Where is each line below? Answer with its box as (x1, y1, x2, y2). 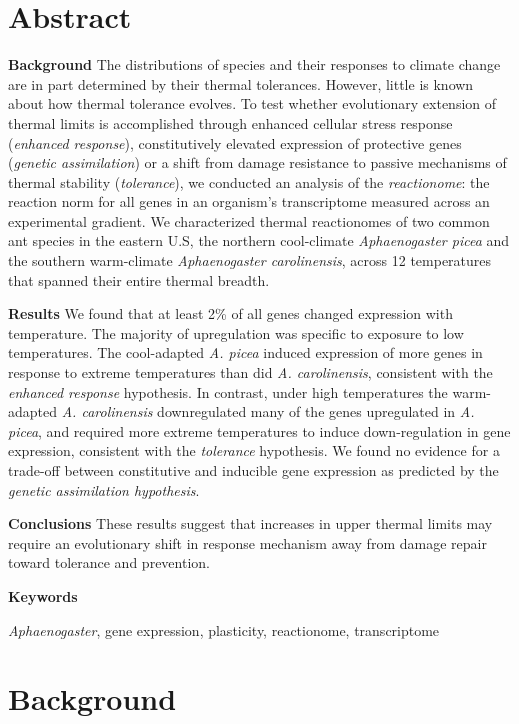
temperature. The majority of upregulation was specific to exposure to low (8, 322, 464, 343)
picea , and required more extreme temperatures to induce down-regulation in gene (8, 420, 511, 441)
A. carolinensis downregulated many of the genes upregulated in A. (61, 401, 475, 422)
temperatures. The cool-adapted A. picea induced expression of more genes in (8, 342, 483, 363)
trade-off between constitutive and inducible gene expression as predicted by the (8, 460, 499, 480)
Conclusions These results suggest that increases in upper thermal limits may (8, 513, 493, 534)
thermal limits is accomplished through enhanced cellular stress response (8, 112, 453, 133)
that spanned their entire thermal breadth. (8, 269, 270, 290)
